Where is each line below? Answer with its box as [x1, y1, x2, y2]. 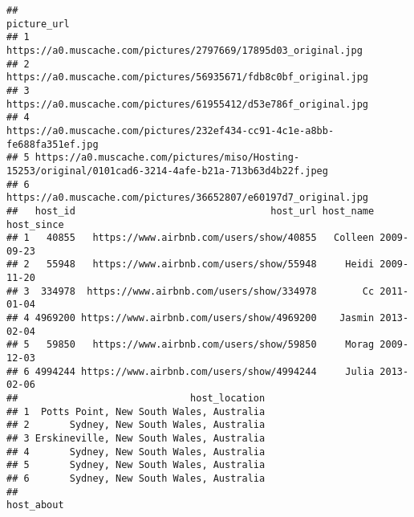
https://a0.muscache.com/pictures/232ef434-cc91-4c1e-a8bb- [6, 124, 335, 136]
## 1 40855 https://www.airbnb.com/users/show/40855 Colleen [6, 232, 375, 244]
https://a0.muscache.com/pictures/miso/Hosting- [34, 152, 300, 164]
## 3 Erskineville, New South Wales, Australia [6, 433, 266, 444]
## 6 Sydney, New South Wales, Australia [6, 472, 266, 484]
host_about [6, 499, 64, 511]
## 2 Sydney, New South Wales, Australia [6, 419, 266, 431]
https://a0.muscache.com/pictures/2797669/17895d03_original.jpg [6, 44, 363, 56]
